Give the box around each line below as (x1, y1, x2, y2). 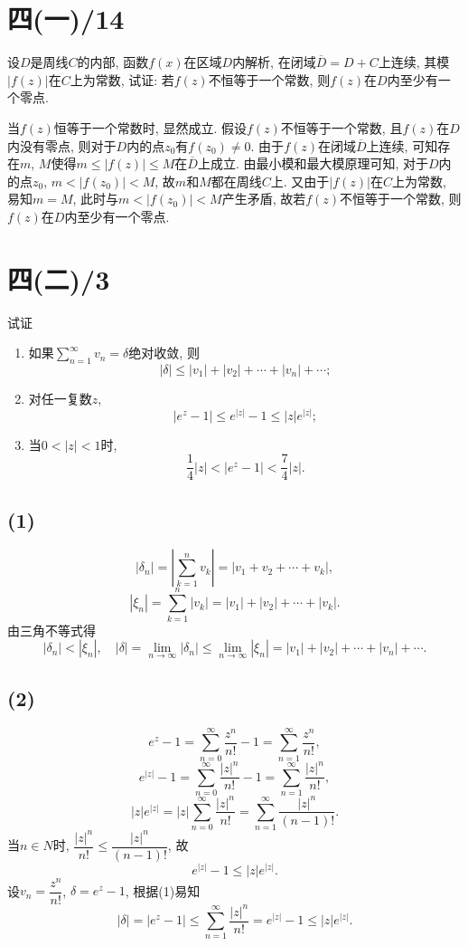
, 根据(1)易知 (125, 881, 201, 900)
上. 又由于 (270, 171, 330, 190)
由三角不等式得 (7, 620, 96, 639)
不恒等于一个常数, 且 (280, 118, 403, 137)
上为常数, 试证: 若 (70, 70, 174, 89)
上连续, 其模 (378, 53, 450, 72)
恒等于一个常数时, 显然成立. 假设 (53, 118, 247, 137)
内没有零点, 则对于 (7, 136, 117, 155)
